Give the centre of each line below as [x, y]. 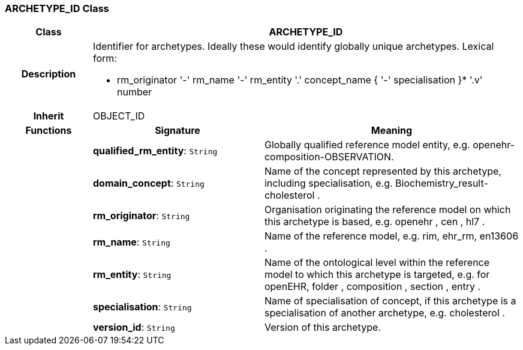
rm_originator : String [141, 216]
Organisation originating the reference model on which [387, 210]
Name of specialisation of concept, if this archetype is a [390, 301]
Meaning [392, 131]
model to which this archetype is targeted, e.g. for [377, 275]
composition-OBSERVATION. [329, 157]
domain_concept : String [148, 183]
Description [49, 74]
